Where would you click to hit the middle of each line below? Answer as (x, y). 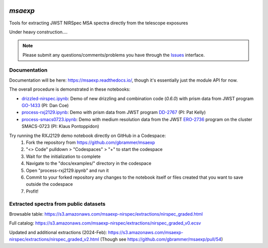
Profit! (32, 191)
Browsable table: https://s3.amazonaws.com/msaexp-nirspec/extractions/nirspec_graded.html (106, 214)
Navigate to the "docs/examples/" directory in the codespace (89, 163)
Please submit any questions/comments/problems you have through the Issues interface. (114, 55)
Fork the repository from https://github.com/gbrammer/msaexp (91, 142)
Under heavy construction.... (38, 32)
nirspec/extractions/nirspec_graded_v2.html (54, 239)
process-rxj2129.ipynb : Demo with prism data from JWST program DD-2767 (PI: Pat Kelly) (114, 113)
